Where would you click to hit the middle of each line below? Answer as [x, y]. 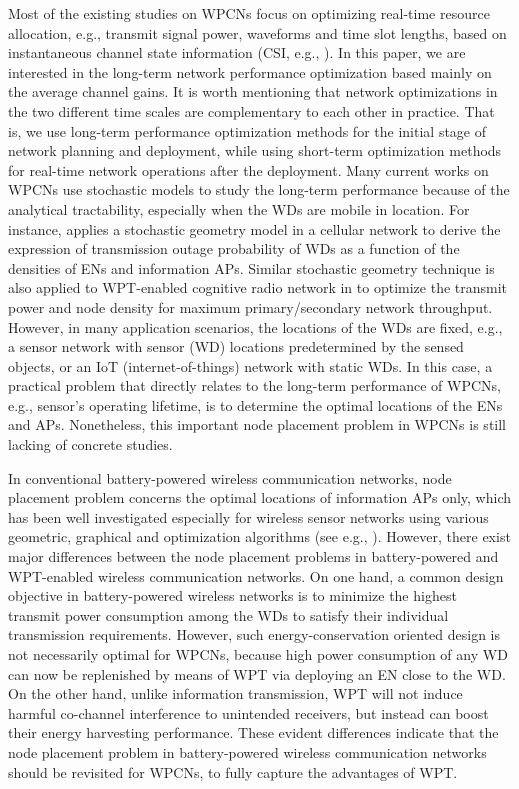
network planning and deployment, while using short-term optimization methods [255, 150]
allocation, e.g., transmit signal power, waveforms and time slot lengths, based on [257, 32]
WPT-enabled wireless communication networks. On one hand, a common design [256, 575]
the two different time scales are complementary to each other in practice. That [251, 110]
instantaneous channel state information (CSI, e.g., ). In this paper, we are [237, 52]
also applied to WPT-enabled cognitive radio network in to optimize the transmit [258, 287]
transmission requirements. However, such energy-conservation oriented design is [254, 634]
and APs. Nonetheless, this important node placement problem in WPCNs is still [257, 424]
